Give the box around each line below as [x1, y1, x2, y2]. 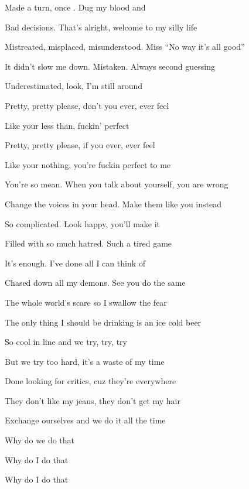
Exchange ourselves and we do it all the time [5, 414, 166, 426]
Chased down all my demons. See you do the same [5, 276, 186, 289]
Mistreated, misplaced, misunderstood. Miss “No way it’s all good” [5, 40, 245, 53]
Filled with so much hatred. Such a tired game [5, 237, 172, 249]
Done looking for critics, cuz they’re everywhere [5, 375, 176, 387]
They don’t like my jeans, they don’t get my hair [5, 394, 180, 406]
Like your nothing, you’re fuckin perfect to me [5, 158, 171, 170]
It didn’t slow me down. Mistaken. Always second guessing [5, 60, 215, 72]
